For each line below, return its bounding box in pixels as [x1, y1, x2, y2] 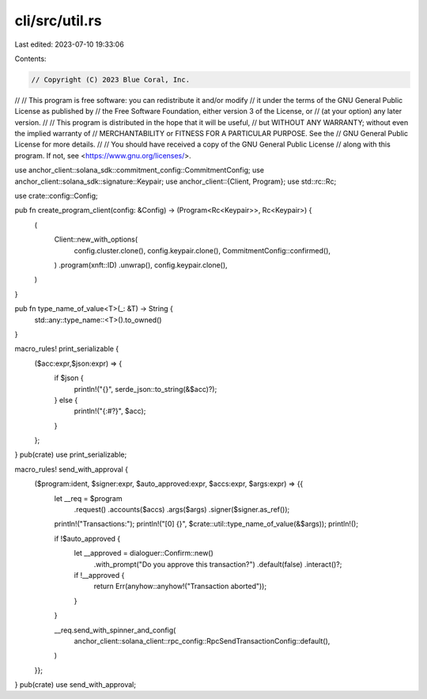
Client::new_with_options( [54, 234, 138, 245]
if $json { [54, 373, 84, 383]
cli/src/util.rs [14, 12, 102, 29]
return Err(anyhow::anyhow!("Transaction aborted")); [93, 582, 267, 591]
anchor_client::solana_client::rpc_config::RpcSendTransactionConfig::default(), [74, 636, 331, 645]
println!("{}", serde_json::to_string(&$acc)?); [74, 384, 217, 393]
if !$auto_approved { [54, 534, 121, 543]
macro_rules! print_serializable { [14, 344, 119, 354]
